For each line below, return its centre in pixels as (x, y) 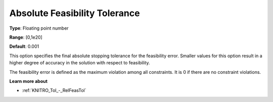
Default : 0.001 (24, 46)
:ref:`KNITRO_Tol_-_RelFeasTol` (54, 90)
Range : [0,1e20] (26, 37)
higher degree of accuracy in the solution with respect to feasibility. (80, 63)
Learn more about (29, 81)
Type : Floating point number (39, 28)
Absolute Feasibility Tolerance (75, 13)
